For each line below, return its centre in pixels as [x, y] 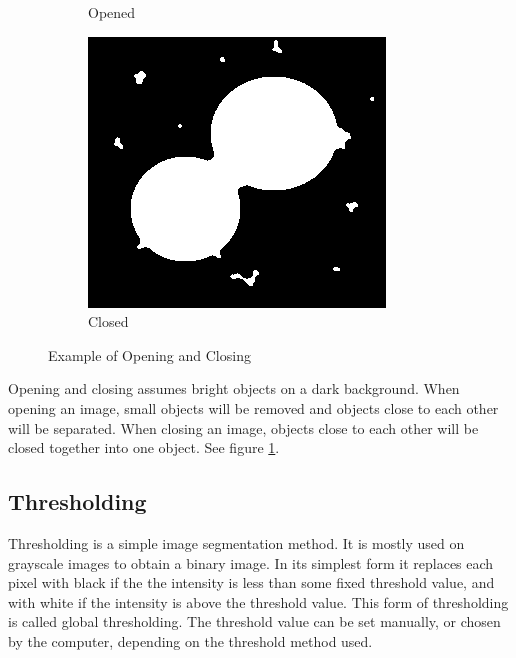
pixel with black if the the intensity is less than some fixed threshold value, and [251, 582]
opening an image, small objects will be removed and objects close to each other [253, 407]
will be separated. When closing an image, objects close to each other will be [243, 427]
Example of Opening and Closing [149, 354]
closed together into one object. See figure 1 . [144, 447]
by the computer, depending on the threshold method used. [190, 640]
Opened [112, 12]
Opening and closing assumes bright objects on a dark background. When [234, 388]
